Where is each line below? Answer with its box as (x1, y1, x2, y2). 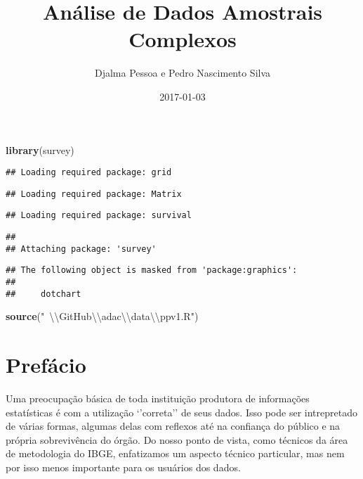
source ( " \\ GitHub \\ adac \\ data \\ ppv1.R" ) (6, 309, 199, 324)
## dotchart (6, 288, 81, 299)
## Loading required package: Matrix (6, 189, 182, 199)
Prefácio (6, 350, 86, 379)
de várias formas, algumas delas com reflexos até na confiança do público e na (6, 419, 341, 433)
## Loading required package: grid (6, 167, 172, 178)
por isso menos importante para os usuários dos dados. (6, 460, 241, 475)
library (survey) (6, 142, 74, 157)
